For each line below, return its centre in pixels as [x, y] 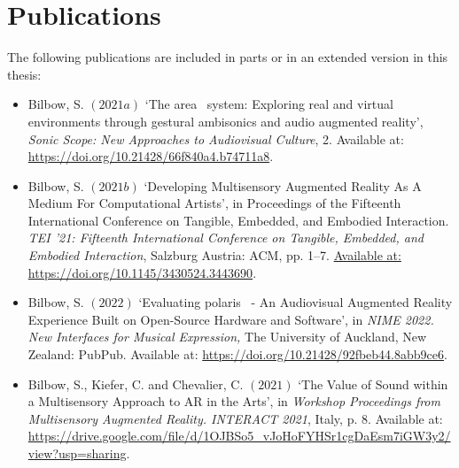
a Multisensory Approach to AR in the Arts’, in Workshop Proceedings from [234, 401]
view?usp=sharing [77, 453]
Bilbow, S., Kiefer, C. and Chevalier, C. [136, 384]
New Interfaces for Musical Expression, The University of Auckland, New [227, 337]
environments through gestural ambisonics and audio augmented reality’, [226, 121]
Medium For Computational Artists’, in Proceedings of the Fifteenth [214, 203]
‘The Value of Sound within [373, 384]
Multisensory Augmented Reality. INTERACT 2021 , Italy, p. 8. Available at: [235, 418]
